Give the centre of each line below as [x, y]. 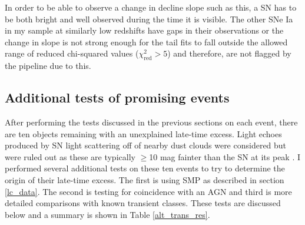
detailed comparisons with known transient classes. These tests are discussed [143, 203]
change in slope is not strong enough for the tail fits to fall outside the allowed [146, 42]
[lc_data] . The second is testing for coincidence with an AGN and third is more [148, 191]
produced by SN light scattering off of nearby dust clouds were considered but [146, 145]
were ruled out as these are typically [70, 156]
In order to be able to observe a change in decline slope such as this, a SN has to [151, 7]
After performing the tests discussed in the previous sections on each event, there [151, 122]
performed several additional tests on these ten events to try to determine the [145, 168]
